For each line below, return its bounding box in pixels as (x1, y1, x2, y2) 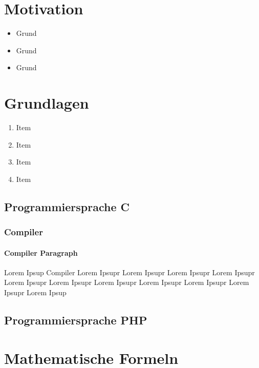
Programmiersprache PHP (4, 312, 147, 328)
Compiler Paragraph (4, 247, 78, 258)
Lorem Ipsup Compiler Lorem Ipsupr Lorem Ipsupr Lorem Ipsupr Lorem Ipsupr (4, 267, 255, 277)
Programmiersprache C (4, 198, 129, 214)
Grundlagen (4, 92, 89, 113)
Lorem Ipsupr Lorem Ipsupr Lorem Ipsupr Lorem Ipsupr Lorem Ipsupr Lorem (4, 277, 249, 288)
